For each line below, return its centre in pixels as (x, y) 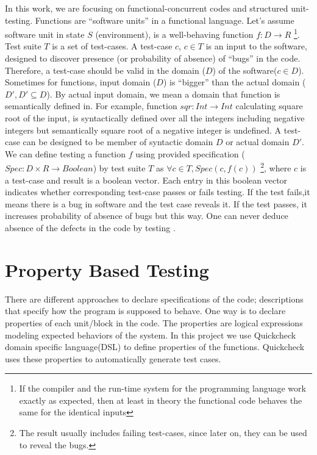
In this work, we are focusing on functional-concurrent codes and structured (147, 8)
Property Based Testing (107, 269)
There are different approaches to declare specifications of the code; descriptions (154, 299)
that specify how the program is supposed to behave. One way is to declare (145, 311)
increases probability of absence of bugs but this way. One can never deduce (147, 216)
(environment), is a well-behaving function (174, 34)
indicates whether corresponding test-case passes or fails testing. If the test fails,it (158, 192)
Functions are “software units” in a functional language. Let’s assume (165, 20)
